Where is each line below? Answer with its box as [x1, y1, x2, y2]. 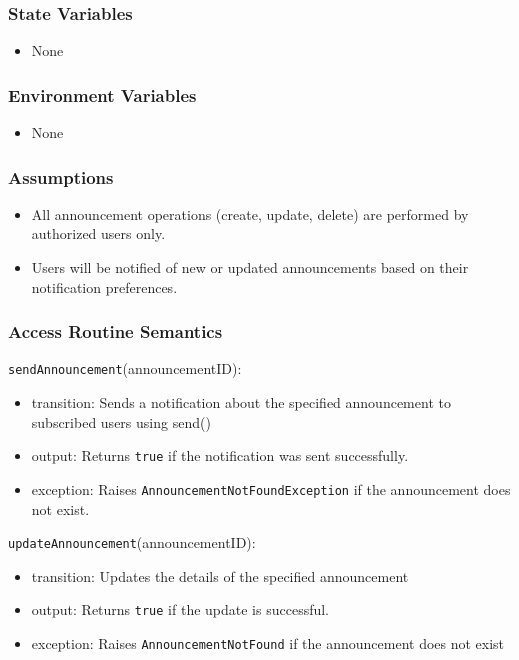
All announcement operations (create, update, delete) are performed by [31, 203, 469, 224]
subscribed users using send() [31, 411, 211, 432]
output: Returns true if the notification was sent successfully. [31, 445, 409, 466]
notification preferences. [31, 276, 178, 297]
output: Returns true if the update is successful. [31, 599, 330, 620]
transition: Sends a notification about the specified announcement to [31, 392, 451, 413]
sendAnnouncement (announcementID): [8, 358, 242, 379]
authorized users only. [31, 223, 166, 244]
